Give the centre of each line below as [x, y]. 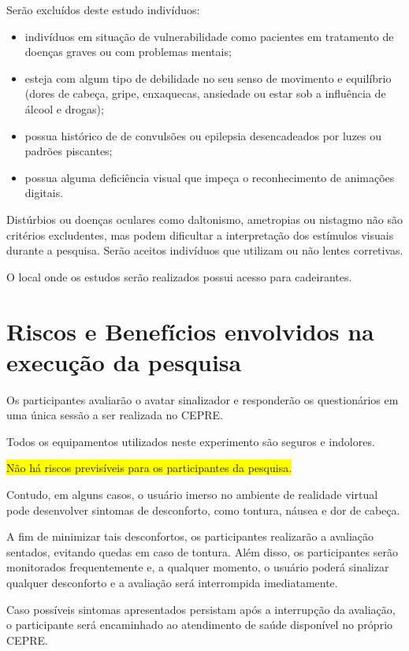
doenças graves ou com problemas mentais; [128, 52]
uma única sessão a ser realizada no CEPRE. [115, 415]
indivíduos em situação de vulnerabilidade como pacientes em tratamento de [209, 36]
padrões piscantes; [69, 151]
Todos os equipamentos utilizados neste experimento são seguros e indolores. [191, 441]
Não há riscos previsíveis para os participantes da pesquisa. [149, 468]
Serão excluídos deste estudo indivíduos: [103, 9]
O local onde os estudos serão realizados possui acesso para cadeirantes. [179, 276]
